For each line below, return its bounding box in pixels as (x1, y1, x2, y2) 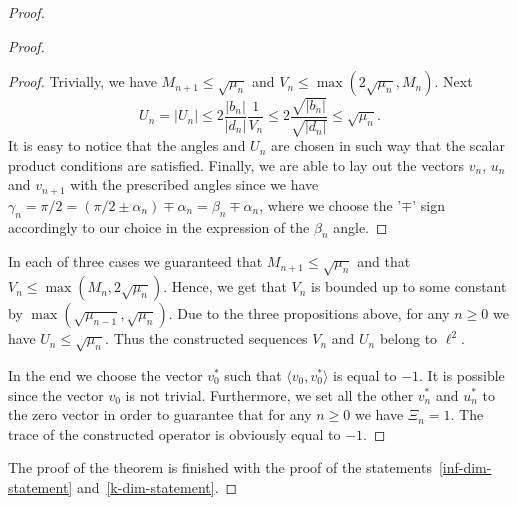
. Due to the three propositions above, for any (168, 303, 450, 324)
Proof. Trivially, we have (8, 71, 157, 92)
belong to (379, 328, 438, 349)
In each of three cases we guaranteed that (8, 251, 263, 272)
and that (357, 251, 411, 272)
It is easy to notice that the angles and (8, 135, 246, 156)
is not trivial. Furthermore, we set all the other (125, 384, 414, 405)
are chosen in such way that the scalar (270, 135, 505, 156)
